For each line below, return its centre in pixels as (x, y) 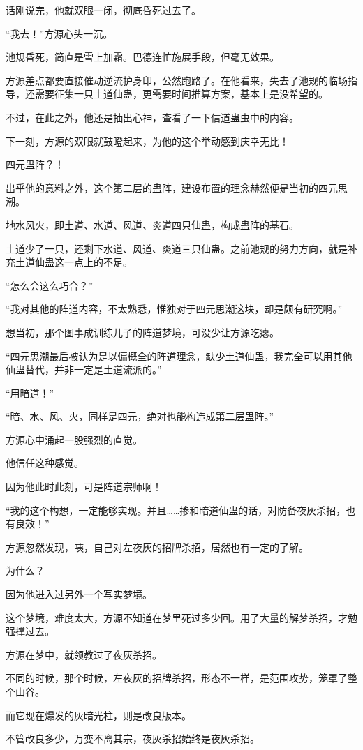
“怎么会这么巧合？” (50, 285)
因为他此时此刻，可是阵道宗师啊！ (84, 487)
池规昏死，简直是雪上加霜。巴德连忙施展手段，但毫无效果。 (142, 57)
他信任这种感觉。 (45, 463)
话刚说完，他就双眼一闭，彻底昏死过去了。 (103, 10)
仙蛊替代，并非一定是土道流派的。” (84, 369)
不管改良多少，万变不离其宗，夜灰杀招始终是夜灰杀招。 (133, 738)
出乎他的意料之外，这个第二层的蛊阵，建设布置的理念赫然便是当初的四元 (172, 187)
